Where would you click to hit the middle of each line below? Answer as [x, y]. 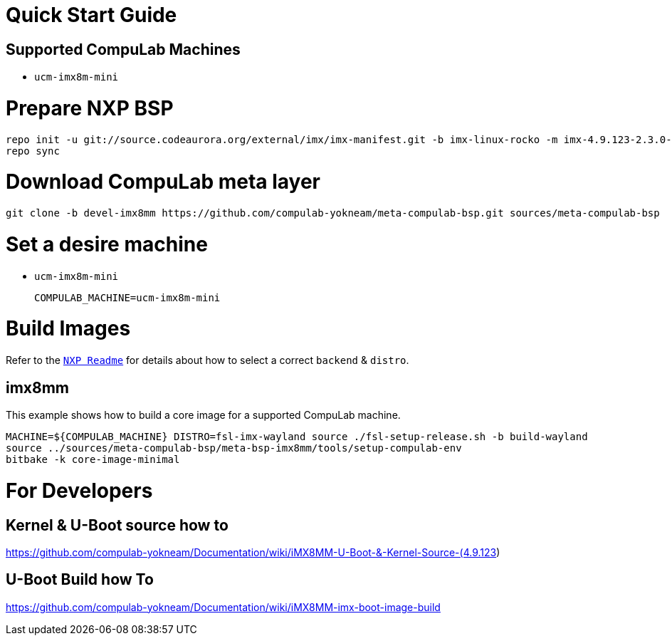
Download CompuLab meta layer [163, 182]
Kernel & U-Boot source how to [117, 525]
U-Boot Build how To [80, 580]
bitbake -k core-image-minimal [93, 460]
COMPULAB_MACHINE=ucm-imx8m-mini [127, 297]
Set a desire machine [107, 244]
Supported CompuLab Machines [123, 49]
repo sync [33, 151]
